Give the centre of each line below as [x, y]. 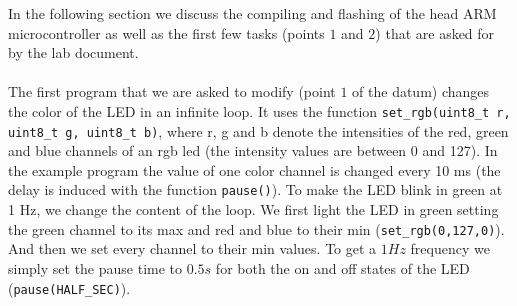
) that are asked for [435, 32]
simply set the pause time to [95, 267]
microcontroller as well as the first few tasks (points [166, 32]
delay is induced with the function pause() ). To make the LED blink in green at [255, 189]
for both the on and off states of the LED [342, 267]
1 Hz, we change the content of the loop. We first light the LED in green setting [253, 209]
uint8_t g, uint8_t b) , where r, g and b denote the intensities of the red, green [258, 130]
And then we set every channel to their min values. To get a [192, 248]
